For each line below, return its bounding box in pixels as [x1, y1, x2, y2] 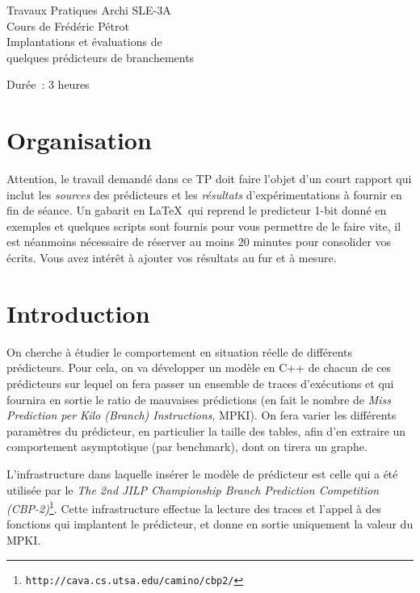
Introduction [6, 296, 150, 329]
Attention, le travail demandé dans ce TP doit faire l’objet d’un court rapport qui [6, 170, 412, 187]
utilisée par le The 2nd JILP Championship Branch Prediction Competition [6, 481, 380, 498]
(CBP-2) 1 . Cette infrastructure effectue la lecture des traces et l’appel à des [6, 498, 382, 516]
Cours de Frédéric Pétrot [6, 17, 129, 34]
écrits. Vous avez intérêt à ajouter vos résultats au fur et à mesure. [6, 249, 337, 266]
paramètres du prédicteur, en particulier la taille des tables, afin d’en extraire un [6, 422, 406, 439]
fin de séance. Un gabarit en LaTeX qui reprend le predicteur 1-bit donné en [6, 202, 387, 219]
